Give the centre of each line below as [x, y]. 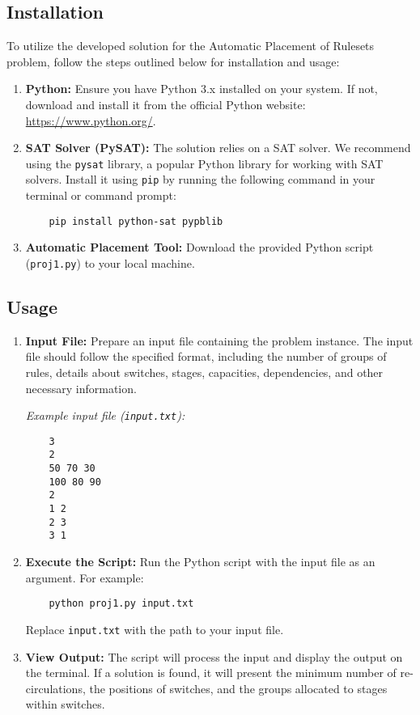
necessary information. [81, 388]
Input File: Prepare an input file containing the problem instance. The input [219, 340]
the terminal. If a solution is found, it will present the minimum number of [211, 673]
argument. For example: [85, 577]
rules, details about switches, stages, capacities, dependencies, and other [204, 372]
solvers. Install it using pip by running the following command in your [200, 179]
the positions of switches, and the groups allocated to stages [238, 688]
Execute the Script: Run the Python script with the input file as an [200, 562]
